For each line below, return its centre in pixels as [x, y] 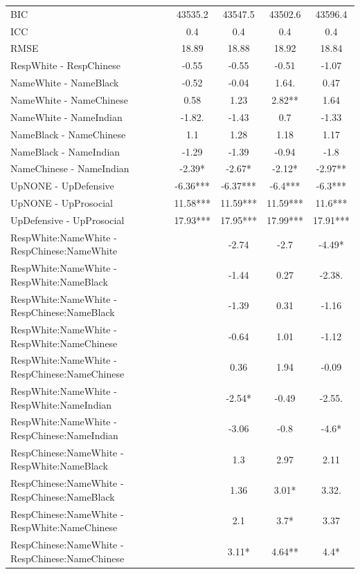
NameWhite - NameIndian [66, 117]
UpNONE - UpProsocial [62, 203]
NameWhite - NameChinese [69, 99]
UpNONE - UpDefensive [62, 186]
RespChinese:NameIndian [64, 435]
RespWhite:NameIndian [61, 404]
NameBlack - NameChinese [68, 134]
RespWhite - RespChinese [65, 65]
